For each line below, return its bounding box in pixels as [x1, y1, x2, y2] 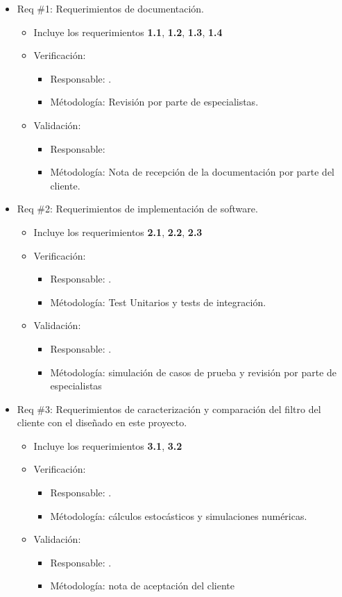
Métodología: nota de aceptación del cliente [50, 578, 234, 593]
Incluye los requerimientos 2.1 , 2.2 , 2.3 [33, 224, 203, 239]
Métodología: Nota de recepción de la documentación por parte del [50, 165, 335, 179]
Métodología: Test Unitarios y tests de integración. [50, 294, 266, 309]
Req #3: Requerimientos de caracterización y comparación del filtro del [17, 401, 321, 416]
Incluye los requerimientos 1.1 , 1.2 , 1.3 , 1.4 [33, 24, 223, 39]
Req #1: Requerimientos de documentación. [17, 1, 205, 15]
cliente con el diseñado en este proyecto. [17, 415, 187, 430]
